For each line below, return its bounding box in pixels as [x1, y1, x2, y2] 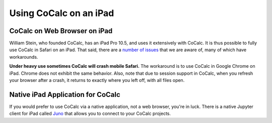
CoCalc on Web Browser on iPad [9, 27, 113, 35]
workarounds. [9, 54, 38, 60]
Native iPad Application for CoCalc [9, 90, 120, 99]
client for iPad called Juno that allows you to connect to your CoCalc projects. [9, 110, 171, 116]
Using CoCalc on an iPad [9, 8, 114, 19]
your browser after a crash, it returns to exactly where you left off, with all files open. [9, 77, 185, 83]
